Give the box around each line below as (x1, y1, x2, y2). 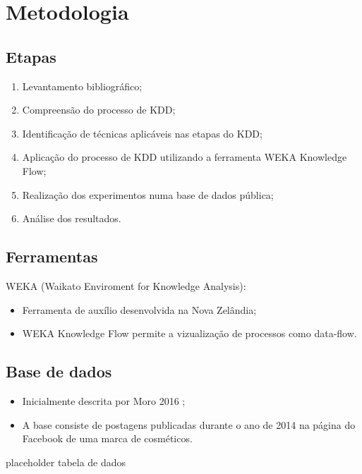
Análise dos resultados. (22, 211, 121, 226)
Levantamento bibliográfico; (22, 78, 143, 93)
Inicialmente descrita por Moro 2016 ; (22, 393, 186, 408)
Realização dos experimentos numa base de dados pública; (22, 187, 274, 202)
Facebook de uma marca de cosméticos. (22, 431, 193, 446)
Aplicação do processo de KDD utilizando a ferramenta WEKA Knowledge (22, 150, 347, 164)
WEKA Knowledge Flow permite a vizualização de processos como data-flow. (22, 326, 357, 341)
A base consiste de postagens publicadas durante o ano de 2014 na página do (22, 417, 356, 432)
